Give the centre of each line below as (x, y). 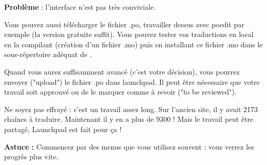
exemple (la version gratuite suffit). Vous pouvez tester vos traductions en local (129, 34)
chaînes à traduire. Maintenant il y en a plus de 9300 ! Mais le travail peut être (129, 119)
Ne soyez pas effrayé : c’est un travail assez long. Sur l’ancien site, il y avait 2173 (131, 109)
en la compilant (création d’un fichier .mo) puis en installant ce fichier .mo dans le (133, 44)
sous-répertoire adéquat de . (48, 54)
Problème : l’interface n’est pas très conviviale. (80, 7)
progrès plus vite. (31, 157)
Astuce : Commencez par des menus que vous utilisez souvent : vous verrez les (129, 146)
